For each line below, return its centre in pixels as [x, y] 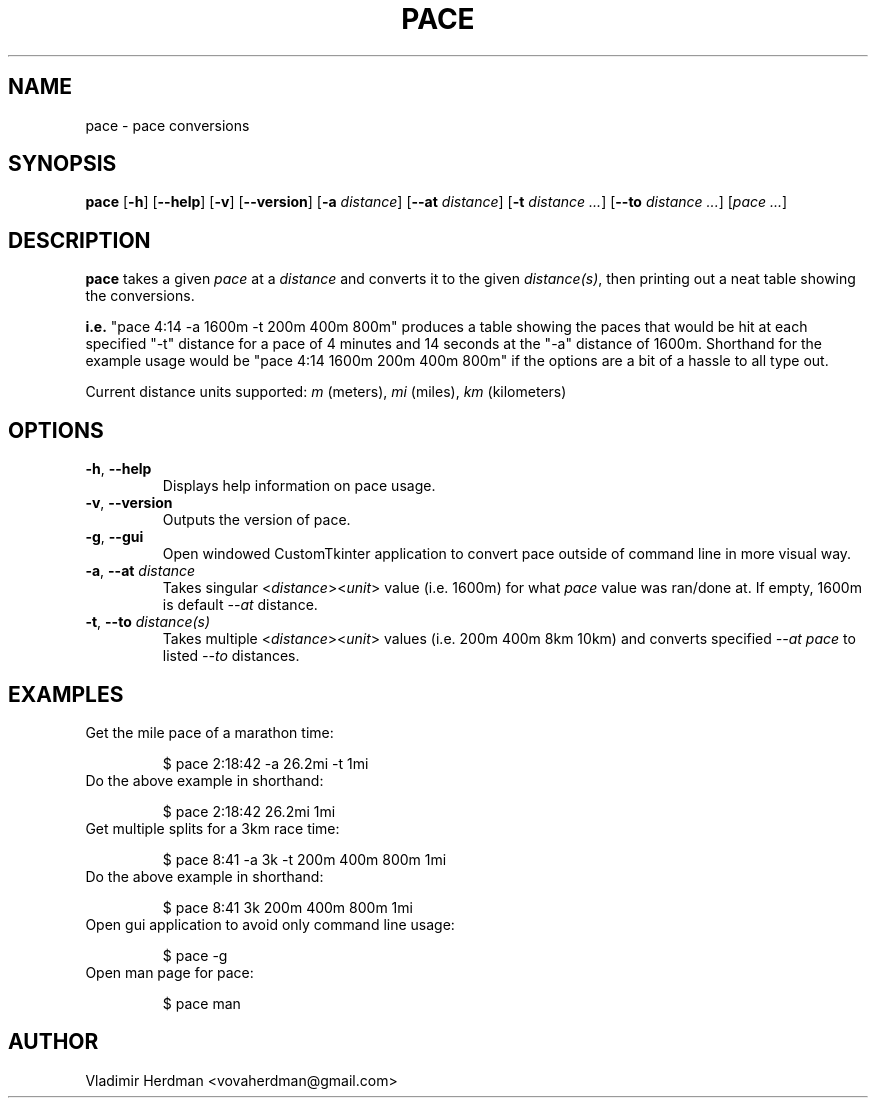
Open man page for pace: [169, 972]
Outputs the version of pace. [256, 520]
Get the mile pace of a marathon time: [209, 732]
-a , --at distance [140, 571]
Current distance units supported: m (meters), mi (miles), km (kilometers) [326, 392]
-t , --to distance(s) [148, 622]
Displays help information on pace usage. [299, 486]
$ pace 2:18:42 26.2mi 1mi [249, 811]
